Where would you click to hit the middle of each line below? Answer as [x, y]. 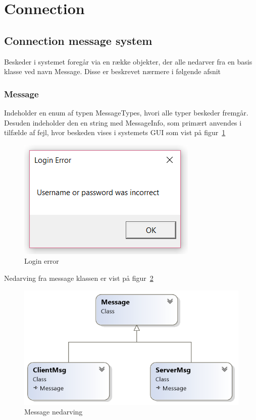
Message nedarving [54, 412]
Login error [42, 261]
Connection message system [78, 40]
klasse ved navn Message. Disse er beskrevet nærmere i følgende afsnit [113, 71]
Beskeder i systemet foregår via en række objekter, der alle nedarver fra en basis [128, 61]
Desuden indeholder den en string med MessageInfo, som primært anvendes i [123, 122]
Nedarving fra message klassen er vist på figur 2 [79, 278]
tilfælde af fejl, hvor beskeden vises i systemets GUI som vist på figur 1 [115, 132]
